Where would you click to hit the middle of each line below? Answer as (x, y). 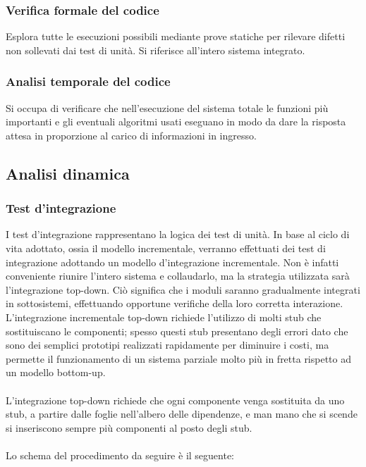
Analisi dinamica (68, 173)
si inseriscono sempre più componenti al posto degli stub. (129, 427)
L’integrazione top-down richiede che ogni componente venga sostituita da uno (175, 400)
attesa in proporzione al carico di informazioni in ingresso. (131, 135)
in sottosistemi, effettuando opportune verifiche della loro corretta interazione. (175, 303)
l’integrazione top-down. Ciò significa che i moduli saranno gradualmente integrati (183, 289)
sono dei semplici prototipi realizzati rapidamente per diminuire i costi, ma (167, 345)
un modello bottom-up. (56, 372)
